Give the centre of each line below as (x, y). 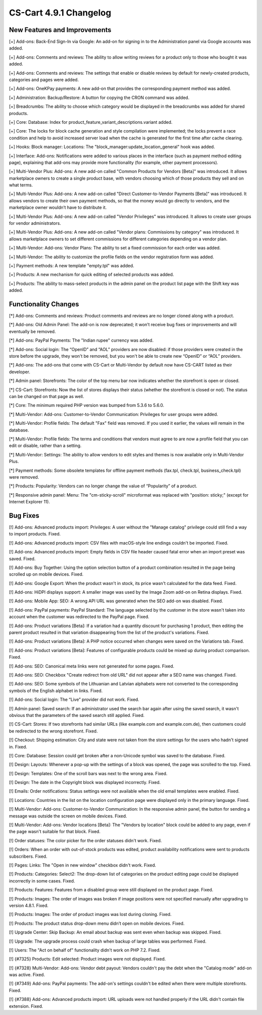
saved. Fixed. (22, 559)
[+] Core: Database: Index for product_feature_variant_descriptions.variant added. (91, 122)
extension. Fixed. (26, 1006)
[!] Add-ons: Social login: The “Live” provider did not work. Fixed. (74, 699)
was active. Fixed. (27, 975)
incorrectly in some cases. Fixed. (42, 881)
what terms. (21, 185)
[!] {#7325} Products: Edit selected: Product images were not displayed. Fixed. (87, 959)
